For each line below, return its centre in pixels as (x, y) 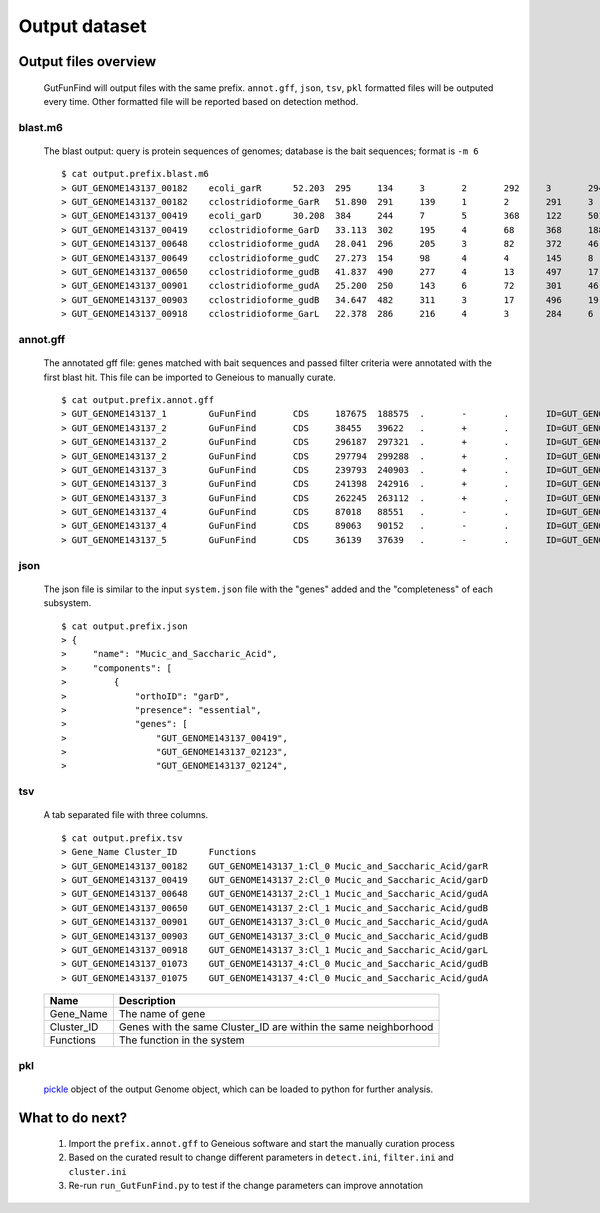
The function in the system (181, 1040)
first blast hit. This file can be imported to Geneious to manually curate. (190, 377)
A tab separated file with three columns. (126, 815)
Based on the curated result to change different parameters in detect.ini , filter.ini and (261, 1157)
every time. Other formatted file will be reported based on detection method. (201, 101)
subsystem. (67, 603)
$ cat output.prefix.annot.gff (138, 399)
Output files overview (87, 61)
